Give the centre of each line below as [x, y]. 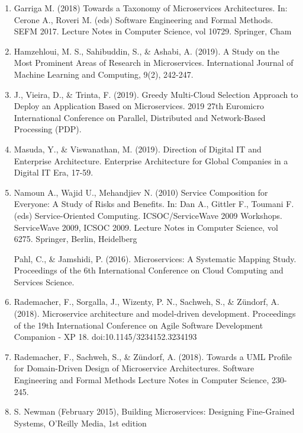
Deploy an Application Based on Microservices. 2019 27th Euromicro [139, 106]
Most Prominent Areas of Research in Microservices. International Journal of [154, 63]
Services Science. [44, 281]
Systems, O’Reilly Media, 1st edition [80, 423]
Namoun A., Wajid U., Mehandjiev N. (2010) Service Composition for [141, 192]
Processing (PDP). [48, 129]
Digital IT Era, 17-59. [54, 172]
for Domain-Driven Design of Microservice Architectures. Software [134, 368]
